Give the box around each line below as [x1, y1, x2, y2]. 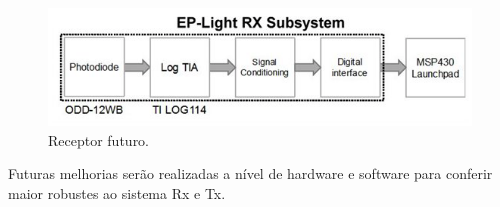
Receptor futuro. [48, 129, 150, 150]
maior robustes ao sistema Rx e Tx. [8, 182, 226, 203]
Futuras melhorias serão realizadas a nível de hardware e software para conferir [8, 163, 493, 184]
